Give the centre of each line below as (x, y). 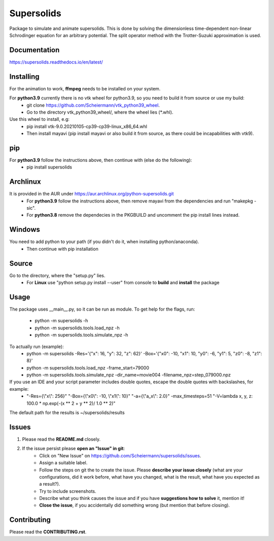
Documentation (35, 50)
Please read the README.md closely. (61, 439)
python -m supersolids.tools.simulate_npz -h (81, 335)
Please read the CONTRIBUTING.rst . (48, 532)
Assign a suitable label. (63, 463)
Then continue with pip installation (62, 249)
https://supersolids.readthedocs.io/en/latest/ (56, 62)
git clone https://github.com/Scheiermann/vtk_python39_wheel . (93, 105)
